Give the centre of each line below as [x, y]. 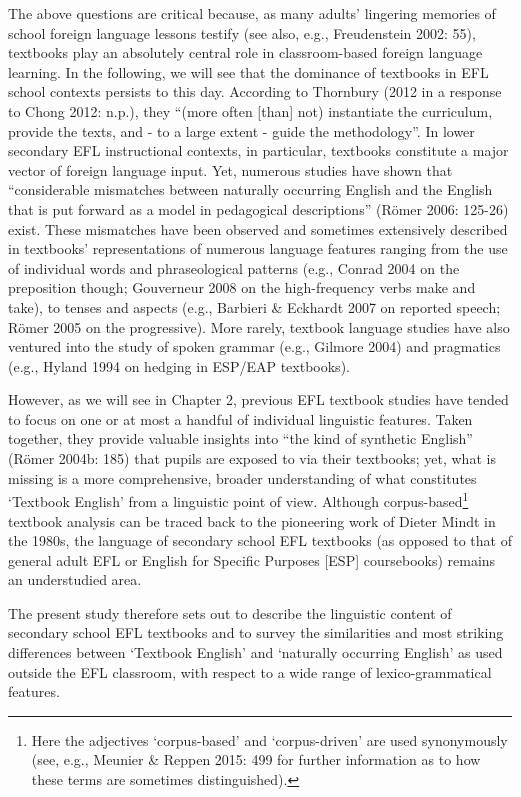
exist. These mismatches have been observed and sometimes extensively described [258, 228]
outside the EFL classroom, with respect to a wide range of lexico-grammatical [250, 671]
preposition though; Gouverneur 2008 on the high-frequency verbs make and [242, 287]
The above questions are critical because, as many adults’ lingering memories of [252, 13]
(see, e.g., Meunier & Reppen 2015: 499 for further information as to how [256, 759]
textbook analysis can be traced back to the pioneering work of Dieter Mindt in [252, 520]
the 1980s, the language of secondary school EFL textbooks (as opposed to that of [260, 540]
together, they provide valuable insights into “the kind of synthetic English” [240, 438]
